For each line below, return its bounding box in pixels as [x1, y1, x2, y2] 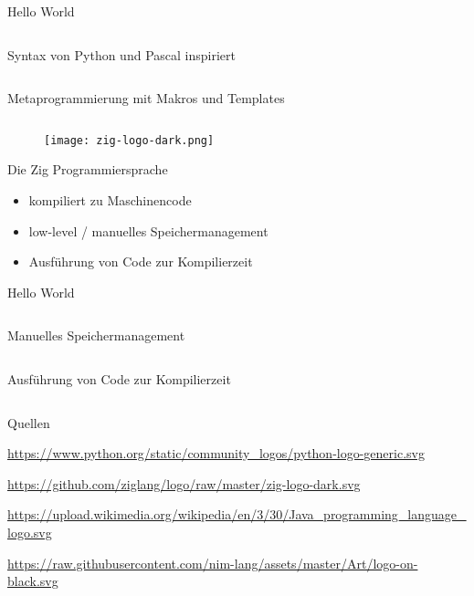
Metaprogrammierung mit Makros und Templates [7, 89, 285, 108]
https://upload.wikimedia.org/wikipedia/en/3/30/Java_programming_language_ [7, 505, 467, 524]
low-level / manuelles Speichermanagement [28, 221, 269, 240]
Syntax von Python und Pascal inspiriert [7, 45, 236, 64]
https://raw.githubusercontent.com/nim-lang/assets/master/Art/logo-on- [7, 553, 418, 572]
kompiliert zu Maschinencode [28, 191, 192, 210]
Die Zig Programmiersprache [7, 160, 168, 179]
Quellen [7, 413, 50, 432]
